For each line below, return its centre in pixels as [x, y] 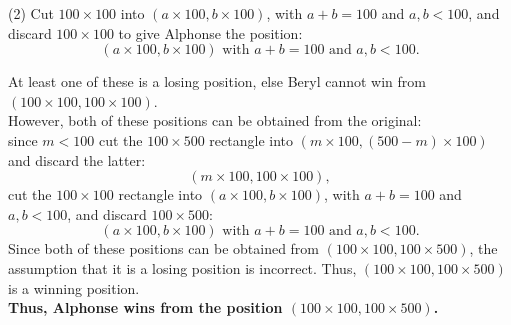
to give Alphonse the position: [210, 32]
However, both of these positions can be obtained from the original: [215, 120]
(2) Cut [31, 13]
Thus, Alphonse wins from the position [145, 307]
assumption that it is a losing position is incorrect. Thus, [182, 267]
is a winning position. [74, 287]
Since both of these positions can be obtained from [164, 248]
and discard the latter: [77, 159]
